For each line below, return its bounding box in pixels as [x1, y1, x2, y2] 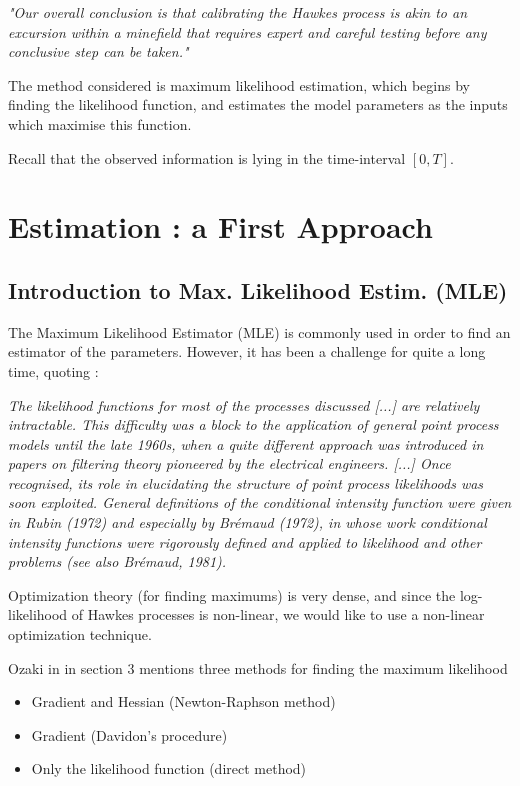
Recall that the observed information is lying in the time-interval [8, 147, 406, 168]
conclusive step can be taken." [8, 41, 189, 62]
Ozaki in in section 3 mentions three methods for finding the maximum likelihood [8, 657, 508, 678]
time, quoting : [8, 360, 99, 381]
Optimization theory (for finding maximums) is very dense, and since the [8, 584, 456, 605]
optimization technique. [8, 624, 152, 645]
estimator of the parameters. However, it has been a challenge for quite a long [8, 341, 486, 362]
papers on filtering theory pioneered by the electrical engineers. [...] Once [8, 453, 451, 474]
